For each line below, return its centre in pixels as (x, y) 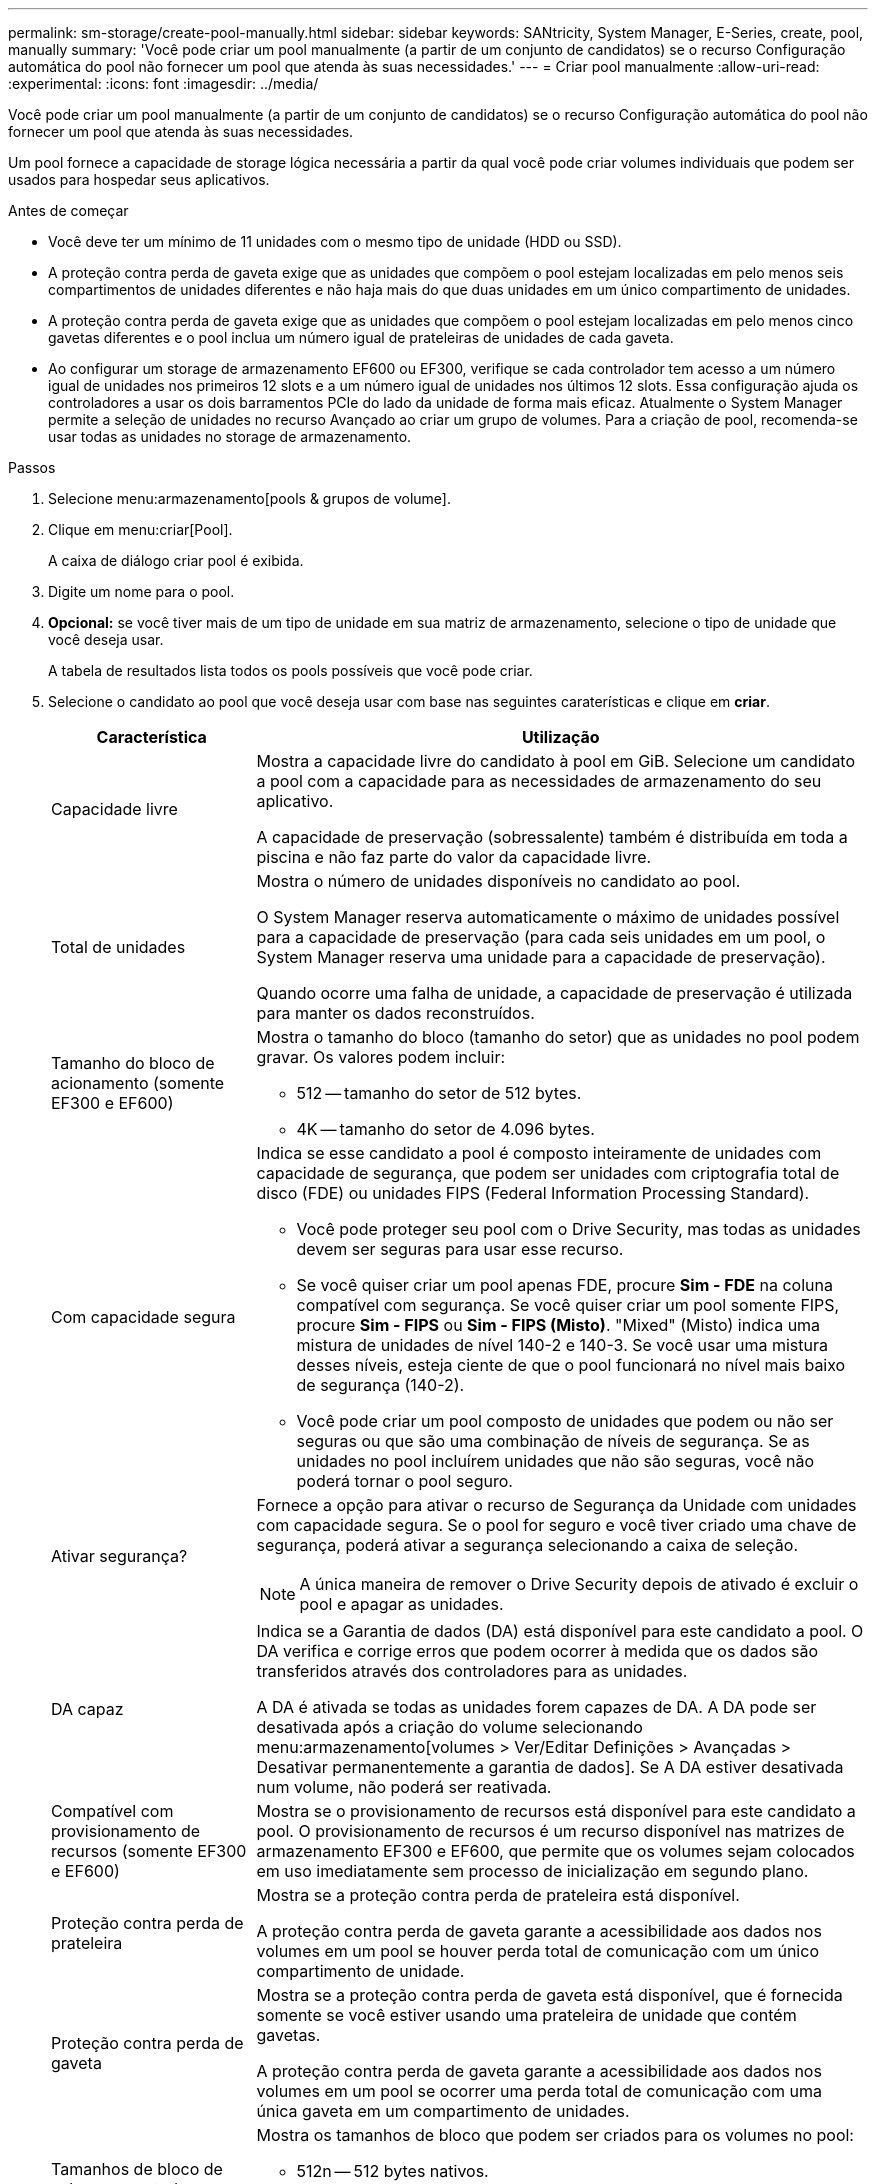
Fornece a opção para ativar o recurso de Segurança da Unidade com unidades (556, 1505)
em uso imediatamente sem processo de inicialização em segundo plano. (532, 1871)
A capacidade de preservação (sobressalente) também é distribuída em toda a (552, 837)
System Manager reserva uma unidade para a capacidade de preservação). (541, 957)
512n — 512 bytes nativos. (392, 2171)
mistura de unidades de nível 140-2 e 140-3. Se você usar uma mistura (562, 1345)
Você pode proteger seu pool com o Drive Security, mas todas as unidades (578, 1229)
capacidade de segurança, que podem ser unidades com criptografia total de (548, 1173)
